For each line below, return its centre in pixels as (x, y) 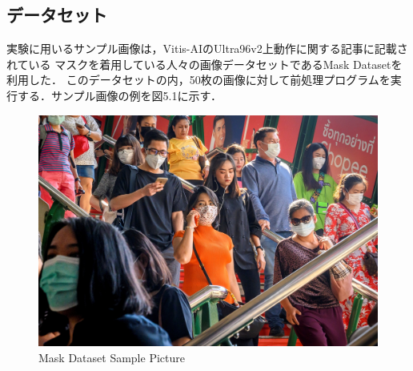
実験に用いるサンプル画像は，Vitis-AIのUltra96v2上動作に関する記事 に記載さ (207, 48)
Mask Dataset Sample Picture (112, 357)
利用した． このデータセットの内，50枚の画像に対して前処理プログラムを (198, 80)
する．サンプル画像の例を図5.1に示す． (119, 95)
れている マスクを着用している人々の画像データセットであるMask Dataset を (204, 64)
